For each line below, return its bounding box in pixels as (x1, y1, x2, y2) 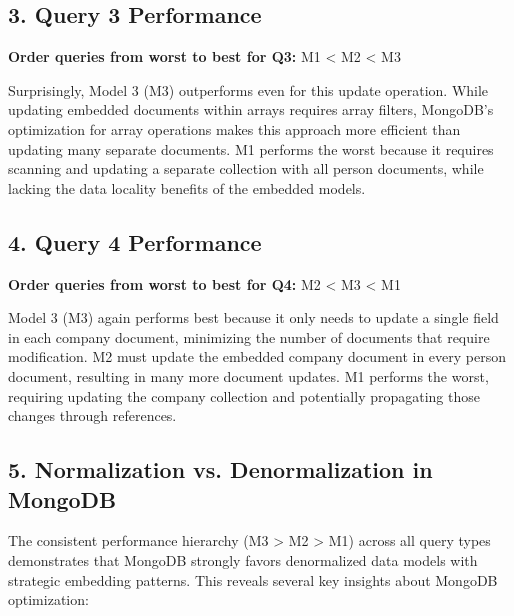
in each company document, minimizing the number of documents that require (8, 326, 490, 347)
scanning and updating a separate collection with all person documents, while (8, 158, 484, 179)
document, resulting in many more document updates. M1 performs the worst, (8, 365, 489, 386)
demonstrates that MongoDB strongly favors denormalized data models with (8, 549, 478, 570)
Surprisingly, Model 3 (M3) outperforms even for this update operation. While (8, 79, 489, 100)
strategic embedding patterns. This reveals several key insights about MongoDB (8, 569, 498, 590)
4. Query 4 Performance (8, 226, 262, 257)
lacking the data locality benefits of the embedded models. (8, 177, 366, 198)
